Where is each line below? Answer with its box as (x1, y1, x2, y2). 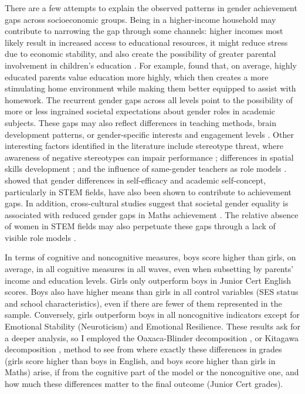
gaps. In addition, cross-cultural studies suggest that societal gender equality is (5, 197, 289, 209)
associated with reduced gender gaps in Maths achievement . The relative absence (5, 208, 299, 220)
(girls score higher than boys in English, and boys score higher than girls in (5, 354, 276, 366)
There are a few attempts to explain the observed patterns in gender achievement (5, 2, 297, 13)
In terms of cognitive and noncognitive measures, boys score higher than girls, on (5, 251, 296, 263)
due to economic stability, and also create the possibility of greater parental (5, 47, 276, 60)
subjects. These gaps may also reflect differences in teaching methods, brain (5, 116, 276, 128)
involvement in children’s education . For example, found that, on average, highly (5, 59, 297, 71)
